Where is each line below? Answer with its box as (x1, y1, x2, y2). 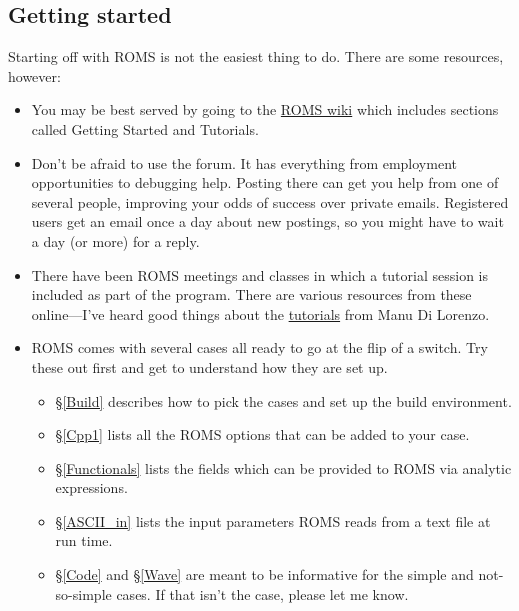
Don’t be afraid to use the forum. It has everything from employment (31, 152, 457, 173)
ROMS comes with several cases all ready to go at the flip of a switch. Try (31, 337, 488, 358)
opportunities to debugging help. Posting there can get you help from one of (31, 172, 499, 193)
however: (8, 65, 61, 86)
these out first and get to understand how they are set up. (31, 356, 388, 377)
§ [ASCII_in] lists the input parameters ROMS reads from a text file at (55, 510, 491, 531)
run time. (55, 530, 113, 551)
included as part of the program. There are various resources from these (31, 284, 472, 305)
